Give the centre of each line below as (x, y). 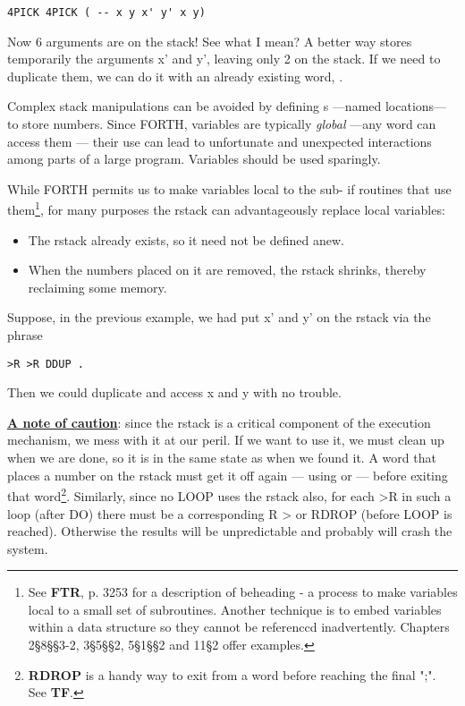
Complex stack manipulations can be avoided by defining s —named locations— (227, 106)
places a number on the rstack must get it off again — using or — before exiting (228, 475)
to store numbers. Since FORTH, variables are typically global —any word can (222, 124)
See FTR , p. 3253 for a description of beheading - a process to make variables (243, 592)
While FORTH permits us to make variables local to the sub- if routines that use (229, 188)
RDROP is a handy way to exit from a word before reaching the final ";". (232, 674)
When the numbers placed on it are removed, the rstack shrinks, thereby (227, 270)
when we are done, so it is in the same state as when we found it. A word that (222, 458)
